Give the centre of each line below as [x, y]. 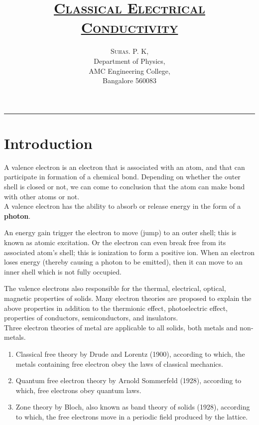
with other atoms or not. [42, 196]
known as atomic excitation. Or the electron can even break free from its [115, 242]
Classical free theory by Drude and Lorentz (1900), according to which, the [130, 354]
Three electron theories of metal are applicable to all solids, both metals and [121, 327]
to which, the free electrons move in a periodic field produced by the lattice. [132, 416]
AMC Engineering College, [129, 71]
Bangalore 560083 [129, 80]
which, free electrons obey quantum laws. [78, 390]
